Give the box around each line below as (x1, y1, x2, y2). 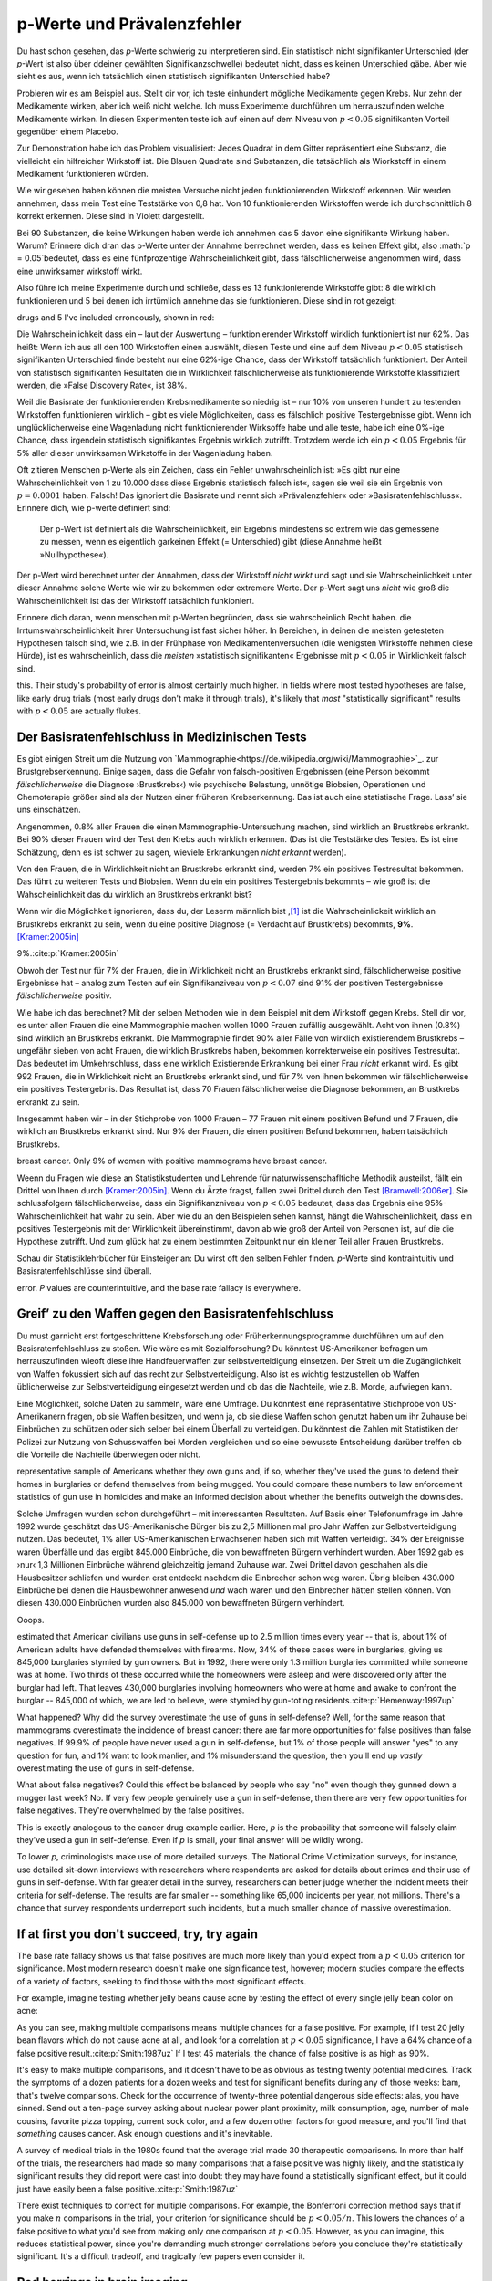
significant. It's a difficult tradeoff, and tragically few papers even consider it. (16, 2251, 305, 2262)
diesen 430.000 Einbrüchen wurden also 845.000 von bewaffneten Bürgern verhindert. (16, 1598, 345, 1609)
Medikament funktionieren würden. (16, 169, 149, 180)
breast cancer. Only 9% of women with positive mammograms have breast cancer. (16, 1155, 328, 1167)
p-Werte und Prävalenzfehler (16, 14, 242, 34)
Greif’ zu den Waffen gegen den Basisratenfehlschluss (16, 1306, 334, 1322)
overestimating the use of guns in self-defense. (16, 1763, 195, 1774)
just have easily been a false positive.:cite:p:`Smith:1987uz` (16, 2183, 239, 2194)
